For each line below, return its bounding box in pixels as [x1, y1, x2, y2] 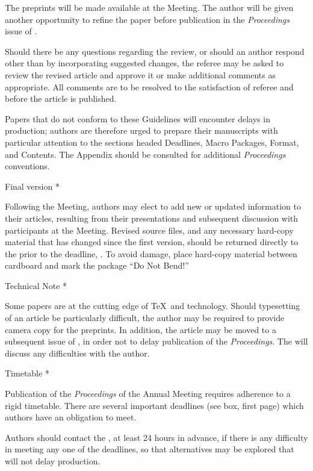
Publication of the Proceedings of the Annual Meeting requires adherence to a [5, 387, 291, 400]
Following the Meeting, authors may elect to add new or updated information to [5, 200, 301, 213]
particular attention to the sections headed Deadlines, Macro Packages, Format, [5, 136, 299, 148]
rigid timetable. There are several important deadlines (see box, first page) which [5, 399, 304, 411]
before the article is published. [5, 92, 117, 105]
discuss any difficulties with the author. [5, 346, 150, 359]
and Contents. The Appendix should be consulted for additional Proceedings [5, 148, 286, 160]
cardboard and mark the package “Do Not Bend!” [5, 259, 189, 272]
